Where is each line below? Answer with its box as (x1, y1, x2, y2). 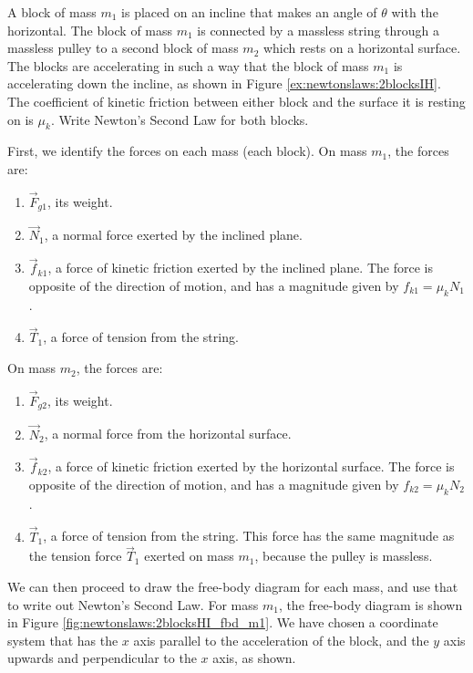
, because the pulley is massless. (254, 546, 433, 565)
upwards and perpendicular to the (7, 648, 197, 668)
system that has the (7, 630, 118, 649)
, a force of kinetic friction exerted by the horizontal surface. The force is (47, 457, 455, 476)
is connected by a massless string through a (197, 20, 440, 39)
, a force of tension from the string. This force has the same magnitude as (43, 526, 455, 545)
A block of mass (7, 3, 97, 21)
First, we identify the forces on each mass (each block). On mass (7, 141, 367, 160)
